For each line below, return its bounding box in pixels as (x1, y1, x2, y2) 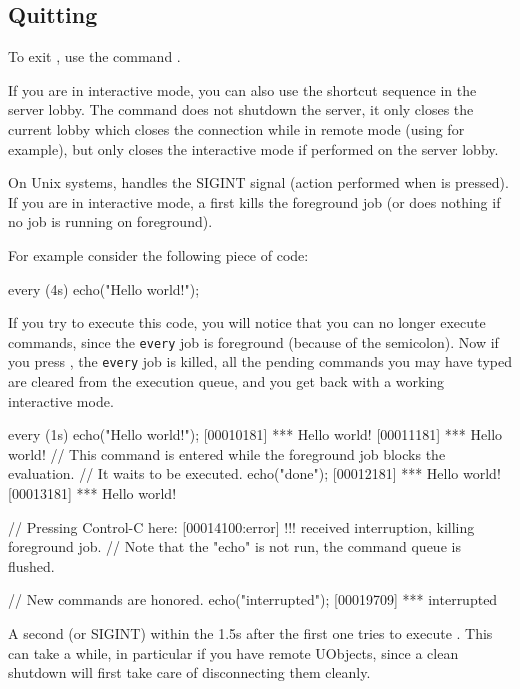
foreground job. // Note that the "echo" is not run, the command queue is (8, 536, 461, 557)
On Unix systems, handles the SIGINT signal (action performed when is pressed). (8, 172, 509, 193)
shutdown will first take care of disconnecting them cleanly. (8, 662, 371, 683)
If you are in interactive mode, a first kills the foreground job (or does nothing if (8, 191, 501, 212)
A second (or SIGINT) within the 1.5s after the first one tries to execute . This (8, 622, 493, 643)
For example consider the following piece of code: (8, 244, 309, 265)
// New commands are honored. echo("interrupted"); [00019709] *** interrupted (8, 589, 498, 610)
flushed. (8, 555, 55, 576)
